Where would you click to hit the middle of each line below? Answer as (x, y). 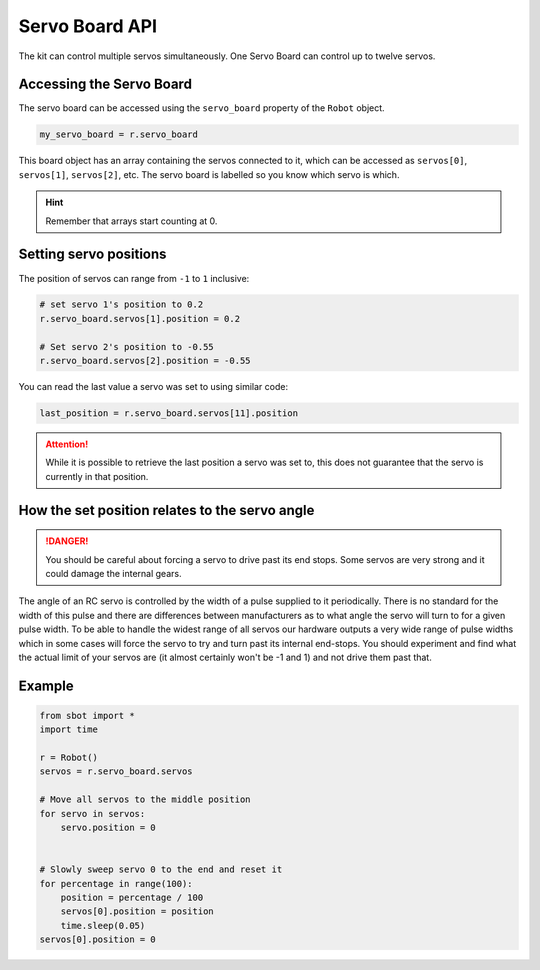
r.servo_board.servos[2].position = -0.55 (145, 361)
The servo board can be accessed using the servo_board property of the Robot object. (201, 108)
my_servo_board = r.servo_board (119, 134)
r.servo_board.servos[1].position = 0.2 (139, 318)
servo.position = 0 (108, 828)
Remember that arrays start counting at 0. (131, 221)
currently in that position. (97, 476)
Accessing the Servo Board (105, 84)
